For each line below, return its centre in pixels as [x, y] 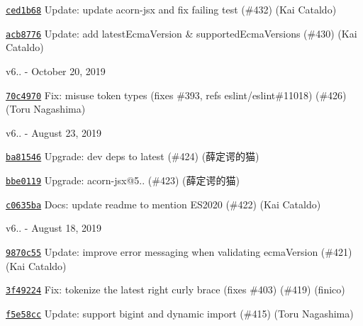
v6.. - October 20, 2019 [56, 71]
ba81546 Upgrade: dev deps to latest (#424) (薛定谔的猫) [133, 156]
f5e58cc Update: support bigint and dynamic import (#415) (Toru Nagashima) [180, 313]
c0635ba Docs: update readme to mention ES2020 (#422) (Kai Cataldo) [163, 204]
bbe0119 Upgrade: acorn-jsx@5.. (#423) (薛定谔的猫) [123, 180]
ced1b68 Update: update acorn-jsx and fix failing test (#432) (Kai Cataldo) [171, 9]
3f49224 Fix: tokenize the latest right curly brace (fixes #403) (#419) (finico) [175, 290]
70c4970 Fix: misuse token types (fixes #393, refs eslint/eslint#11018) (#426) [176, 95]
